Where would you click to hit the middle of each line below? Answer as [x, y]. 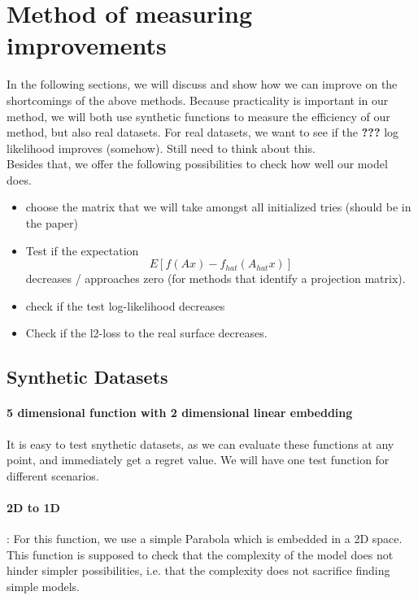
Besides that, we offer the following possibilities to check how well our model [197, 164]
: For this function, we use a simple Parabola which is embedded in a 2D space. [205, 539]
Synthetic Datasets [87, 377]
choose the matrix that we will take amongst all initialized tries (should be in [218, 207]
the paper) [52, 223]
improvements [87, 45]
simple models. [43, 586]
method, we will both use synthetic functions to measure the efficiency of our [198, 116]
